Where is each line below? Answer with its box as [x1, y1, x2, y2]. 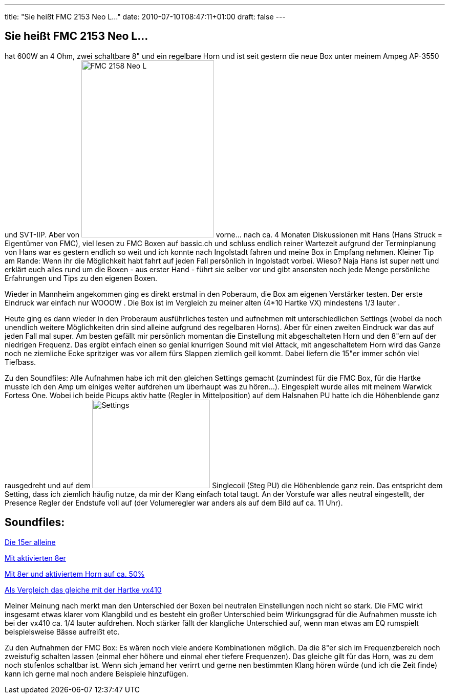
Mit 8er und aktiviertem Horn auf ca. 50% [5, 569, 145, 578]
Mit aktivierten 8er [5, 553, 66, 562]
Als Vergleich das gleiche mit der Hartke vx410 [5, 585, 162, 594]
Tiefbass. [5, 357, 36, 366]
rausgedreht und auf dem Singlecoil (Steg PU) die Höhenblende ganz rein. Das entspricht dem [5, 481, 443, 490]
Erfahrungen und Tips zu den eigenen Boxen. [5, 273, 158, 282]
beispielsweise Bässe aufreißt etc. [5, 627, 120, 636]
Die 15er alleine [5, 537, 56, 547]
